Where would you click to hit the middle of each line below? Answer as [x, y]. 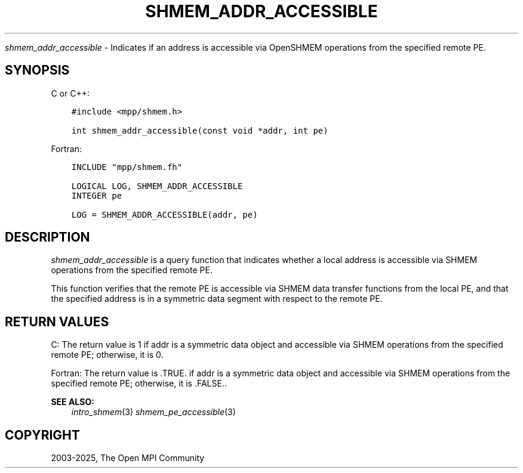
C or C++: [70, 93]
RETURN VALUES [57, 321]
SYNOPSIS [37, 70]
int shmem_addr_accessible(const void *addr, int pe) [200, 130]
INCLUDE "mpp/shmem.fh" [127, 167]
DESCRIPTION [47, 237]
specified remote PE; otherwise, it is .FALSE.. [139, 384]
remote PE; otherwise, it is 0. [107, 355]
